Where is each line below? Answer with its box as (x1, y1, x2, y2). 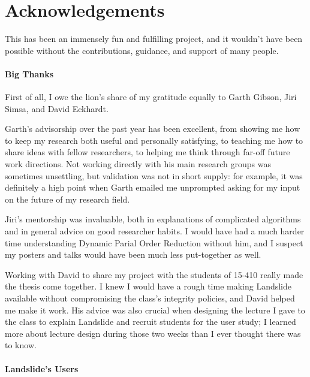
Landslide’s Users (5, 362, 79, 375)
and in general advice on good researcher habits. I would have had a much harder (5, 225, 305, 237)
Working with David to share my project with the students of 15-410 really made (5, 268, 303, 281)
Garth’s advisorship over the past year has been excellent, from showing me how (5, 122, 300, 135)
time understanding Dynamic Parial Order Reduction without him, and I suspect (5, 236, 303, 249)
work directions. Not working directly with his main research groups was (5, 158, 271, 170)
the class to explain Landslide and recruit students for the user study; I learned (5, 315, 296, 328)
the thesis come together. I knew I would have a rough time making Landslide (5, 280, 292, 292)
